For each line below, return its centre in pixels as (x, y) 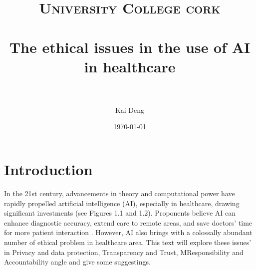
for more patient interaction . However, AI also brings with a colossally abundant (128, 232)
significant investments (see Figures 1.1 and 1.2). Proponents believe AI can (120, 213)
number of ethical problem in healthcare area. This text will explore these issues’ (128, 242)
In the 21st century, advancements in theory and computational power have (120, 193)
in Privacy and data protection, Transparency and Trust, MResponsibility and (124, 252)
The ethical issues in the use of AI (130, 47)
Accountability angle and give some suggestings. (77, 262)
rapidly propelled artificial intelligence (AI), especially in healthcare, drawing (122, 203)
